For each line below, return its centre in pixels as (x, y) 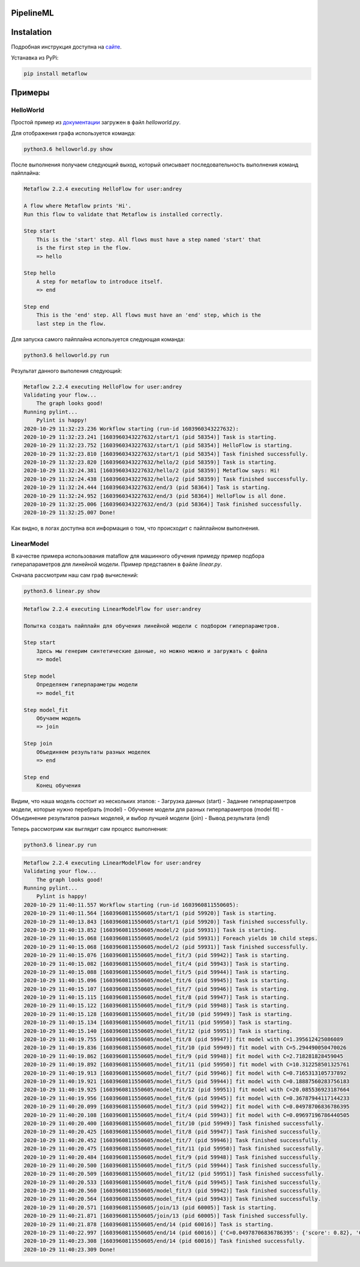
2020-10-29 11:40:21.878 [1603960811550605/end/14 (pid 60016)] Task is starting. (149, 1224)
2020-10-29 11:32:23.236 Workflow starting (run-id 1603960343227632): (131, 429)
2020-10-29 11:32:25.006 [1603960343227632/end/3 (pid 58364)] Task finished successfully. (163, 504)
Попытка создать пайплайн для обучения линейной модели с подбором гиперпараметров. (152, 626)
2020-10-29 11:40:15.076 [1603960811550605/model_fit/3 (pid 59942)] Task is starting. (157, 956)
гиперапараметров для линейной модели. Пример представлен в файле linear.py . (116, 564)
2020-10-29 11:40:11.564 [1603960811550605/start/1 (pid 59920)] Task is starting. (150, 913)
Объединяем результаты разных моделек (93, 752)
